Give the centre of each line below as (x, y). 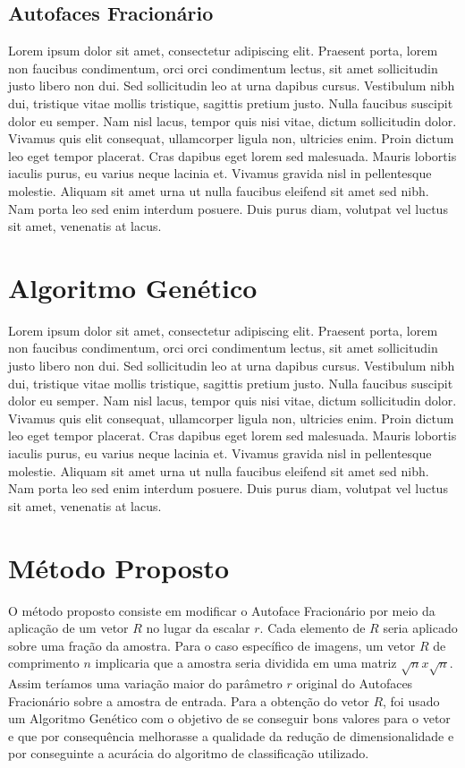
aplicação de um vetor (68, 628)
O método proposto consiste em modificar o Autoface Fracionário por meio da (222, 610)
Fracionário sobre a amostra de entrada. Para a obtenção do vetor (189, 700)
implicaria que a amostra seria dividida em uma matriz (246, 663)
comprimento (44, 663)
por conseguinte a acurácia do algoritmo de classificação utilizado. (189, 753)
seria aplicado (420, 628)
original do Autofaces (355, 683)
